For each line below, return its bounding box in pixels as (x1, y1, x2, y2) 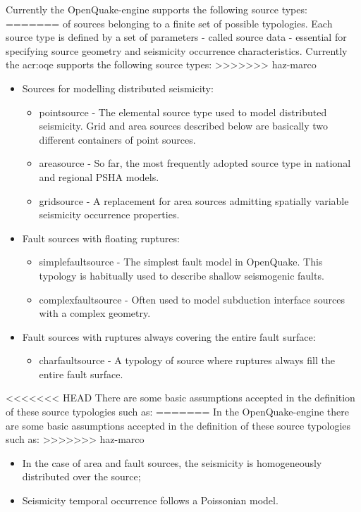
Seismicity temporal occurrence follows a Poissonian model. (22, 493, 279, 508)
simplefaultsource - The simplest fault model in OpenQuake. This (39, 254, 323, 269)
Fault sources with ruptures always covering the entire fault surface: (22, 329, 316, 344)
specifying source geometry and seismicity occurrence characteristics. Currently (6, 43, 348, 58)
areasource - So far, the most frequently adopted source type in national (39, 156, 351, 170)
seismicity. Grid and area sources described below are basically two (39, 118, 329, 133)
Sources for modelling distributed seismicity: (22, 80, 214, 95)
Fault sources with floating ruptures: (22, 230, 180, 245)
